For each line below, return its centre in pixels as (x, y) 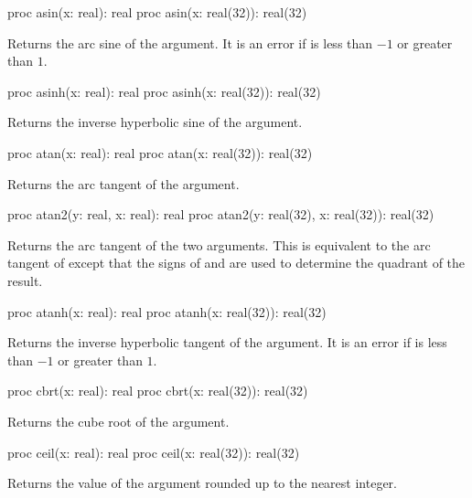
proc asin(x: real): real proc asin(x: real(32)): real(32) (157, 12)
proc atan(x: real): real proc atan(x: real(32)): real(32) (160, 152)
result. (25, 280)
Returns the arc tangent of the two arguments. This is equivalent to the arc (219, 244)
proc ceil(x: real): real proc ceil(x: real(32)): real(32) (154, 452)
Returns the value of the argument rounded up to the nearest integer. (202, 483)
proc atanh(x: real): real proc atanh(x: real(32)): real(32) (167, 311)
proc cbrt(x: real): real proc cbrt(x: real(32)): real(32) (158, 391)
